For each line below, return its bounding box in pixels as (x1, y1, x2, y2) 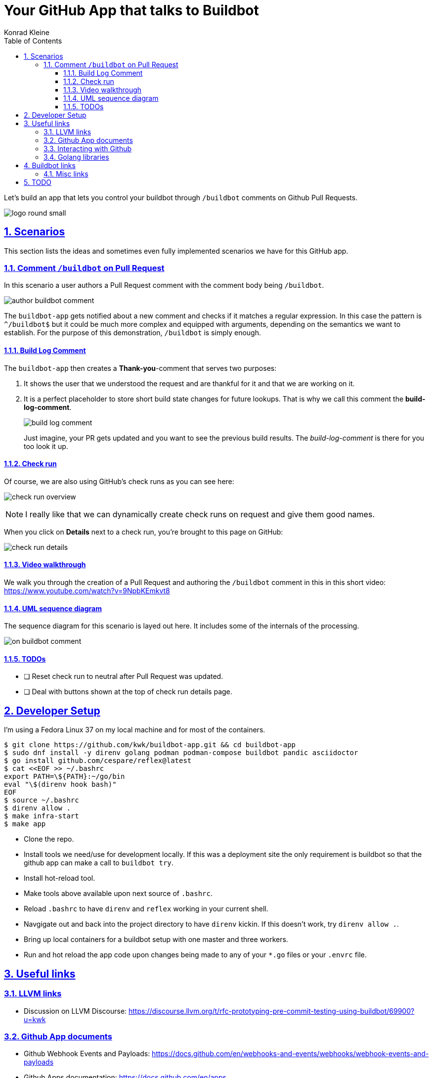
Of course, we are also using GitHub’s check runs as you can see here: (4, 477, 234, 486)
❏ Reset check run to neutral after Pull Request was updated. (24, 672, 223, 681)
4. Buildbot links (24, 161, 76, 170)
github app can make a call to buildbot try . (24, 858, 173, 867)
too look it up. (24, 442, 68, 450)
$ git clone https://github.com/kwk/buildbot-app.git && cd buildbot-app (4, 741, 296, 749)
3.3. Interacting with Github (43, 144, 132, 153)
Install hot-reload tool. (24, 874, 95, 883)
